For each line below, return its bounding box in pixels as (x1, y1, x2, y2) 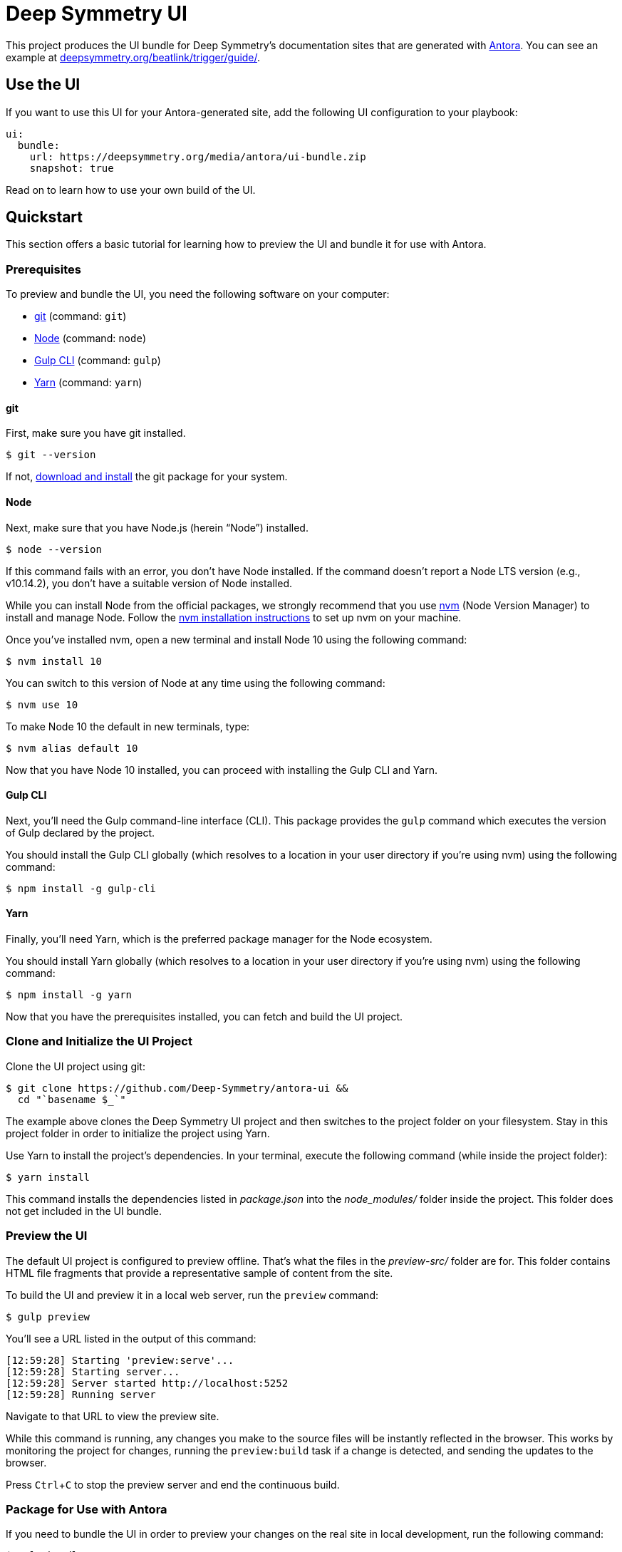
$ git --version (6, 449, 96, 461)
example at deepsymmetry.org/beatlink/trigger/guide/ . (6, 51, 261, 63)
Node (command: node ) (34, 332, 146, 345)
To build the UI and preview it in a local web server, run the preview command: (6, 1288, 378, 1301)
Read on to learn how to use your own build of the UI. (6, 183, 256, 196)
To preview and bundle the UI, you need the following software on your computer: (6, 288, 390, 301)
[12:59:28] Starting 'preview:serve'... (6, 1354, 234, 1366)
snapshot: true (29, 162, 114, 174)
